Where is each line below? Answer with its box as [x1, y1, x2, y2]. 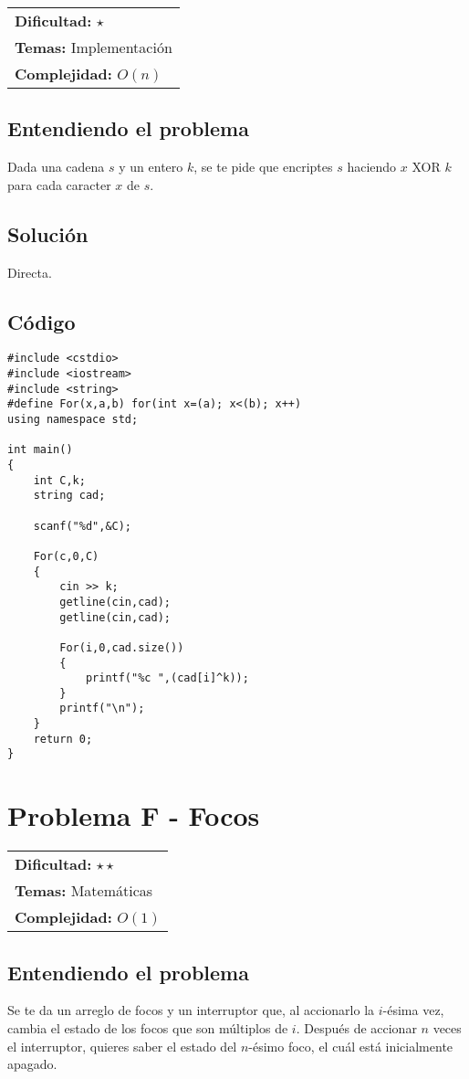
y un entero [119, 157, 183, 176]
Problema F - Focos [7, 797, 260, 834]
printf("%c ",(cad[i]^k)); [85, 672, 249, 685]
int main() [7, 443, 73, 457]
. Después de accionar [296, 1019, 417, 1038]
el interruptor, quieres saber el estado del [7, 1036, 237, 1055]
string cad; [33, 489, 106, 502]
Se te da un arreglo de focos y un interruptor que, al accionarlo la [7, 1000, 375, 1020]
